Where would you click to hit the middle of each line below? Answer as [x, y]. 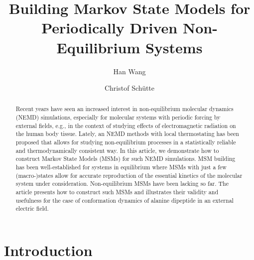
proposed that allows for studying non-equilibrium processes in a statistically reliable [126, 142]
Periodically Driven [110, 28]
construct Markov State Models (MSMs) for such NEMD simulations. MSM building [126, 159]
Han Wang [129, 71]
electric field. [32, 208]
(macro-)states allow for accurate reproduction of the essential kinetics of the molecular [129, 175]
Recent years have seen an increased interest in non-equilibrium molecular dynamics [125, 109]
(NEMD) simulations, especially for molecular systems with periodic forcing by [118, 117]
